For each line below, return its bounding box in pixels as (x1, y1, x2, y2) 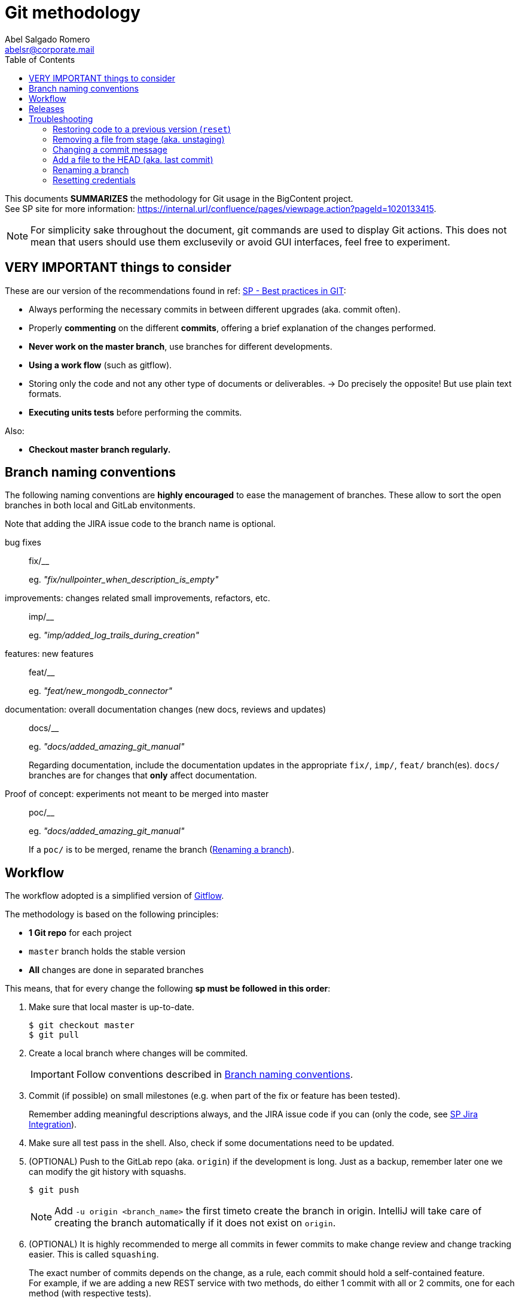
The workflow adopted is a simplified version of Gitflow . (5, 890, 224, 901)
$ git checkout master (29, 1020, 135, 1031)
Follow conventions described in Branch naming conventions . (76, 1068, 353, 1081)
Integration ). (29, 1119, 77, 1130)
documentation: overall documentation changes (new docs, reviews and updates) (5, 704, 326, 715)
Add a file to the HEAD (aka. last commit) (53, 154, 213, 165)
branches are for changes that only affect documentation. (29, 770, 257, 781)
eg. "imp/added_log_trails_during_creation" (29, 630, 200, 641)
